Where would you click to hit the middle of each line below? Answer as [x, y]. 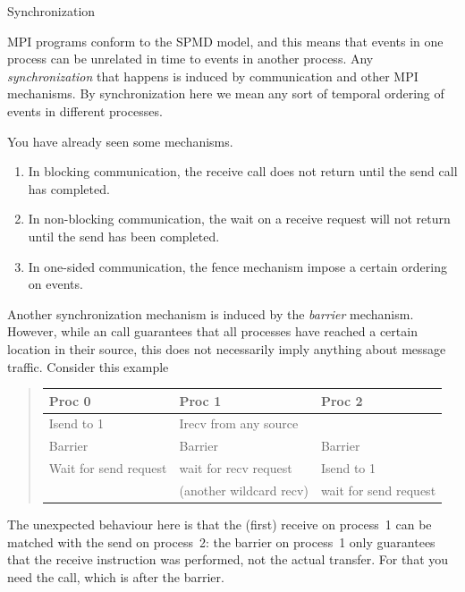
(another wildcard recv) [244, 490]
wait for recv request [236, 468]
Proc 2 [342, 400]
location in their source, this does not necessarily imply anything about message [227, 348]
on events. [55, 284]
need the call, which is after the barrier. [116, 576]
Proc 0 [70, 400]
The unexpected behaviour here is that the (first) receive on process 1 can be [220, 524]
